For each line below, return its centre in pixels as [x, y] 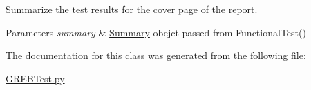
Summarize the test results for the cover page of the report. [132, 9]
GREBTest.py [35, 78]
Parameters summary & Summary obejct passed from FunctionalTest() [156, 32]
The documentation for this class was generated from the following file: [156, 55]
